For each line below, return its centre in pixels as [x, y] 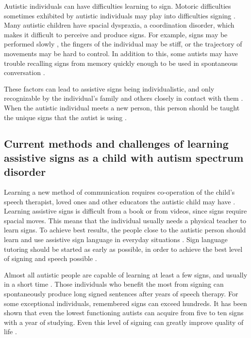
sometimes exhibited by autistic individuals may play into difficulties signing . [120, 15]
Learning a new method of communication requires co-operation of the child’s [119, 192]
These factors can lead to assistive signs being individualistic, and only [109, 88]
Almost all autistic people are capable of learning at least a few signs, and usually [126, 274]
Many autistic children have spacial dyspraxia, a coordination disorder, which [119, 25]
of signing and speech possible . [50, 258]
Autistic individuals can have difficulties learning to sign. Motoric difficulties [117, 6]
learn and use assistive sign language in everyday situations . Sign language [116, 239]
